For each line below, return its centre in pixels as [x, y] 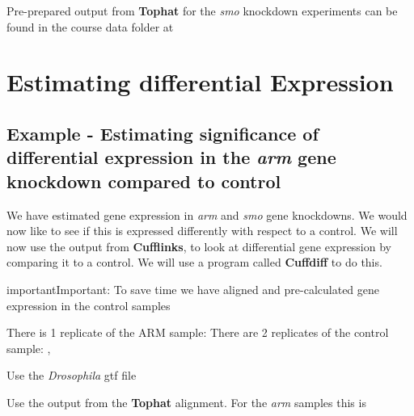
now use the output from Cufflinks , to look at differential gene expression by [199, 246]
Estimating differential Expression [200, 82]
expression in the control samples [89, 305]
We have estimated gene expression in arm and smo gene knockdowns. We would [207, 214]
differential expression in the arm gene [171, 157]
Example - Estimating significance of [163, 133]
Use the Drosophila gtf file [72, 375]
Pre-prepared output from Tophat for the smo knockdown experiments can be [202, 11]
